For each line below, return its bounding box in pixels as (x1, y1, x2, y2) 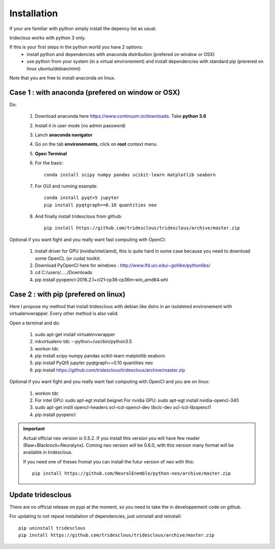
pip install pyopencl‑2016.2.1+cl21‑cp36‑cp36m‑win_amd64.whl (35, 277, 168, 283)
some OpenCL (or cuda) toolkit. (35, 255, 101, 261)
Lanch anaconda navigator (35, 131, 93, 138)
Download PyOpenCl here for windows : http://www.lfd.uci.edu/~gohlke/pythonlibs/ (35, 262, 211, 268)
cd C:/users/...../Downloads (35, 269, 93, 276)
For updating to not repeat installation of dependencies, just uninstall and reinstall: (9, 513, 182, 519)
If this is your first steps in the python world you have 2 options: (9, 44, 144, 50)
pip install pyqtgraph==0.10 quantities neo (44, 202, 157, 208)
